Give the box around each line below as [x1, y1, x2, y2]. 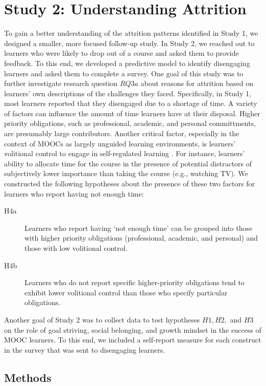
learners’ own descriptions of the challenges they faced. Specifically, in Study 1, [4, 88, 251, 98]
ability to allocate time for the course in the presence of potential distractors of [4, 158, 252, 168]
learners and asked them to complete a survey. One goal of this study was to [4, 68, 244, 78]
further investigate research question [4, 78, 118, 89]
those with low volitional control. [25, 243, 128, 253]
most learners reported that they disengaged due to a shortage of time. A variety [4, 98, 257, 109]
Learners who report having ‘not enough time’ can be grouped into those [25, 222, 253, 233]
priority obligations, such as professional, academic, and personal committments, [4, 118, 256, 128]
